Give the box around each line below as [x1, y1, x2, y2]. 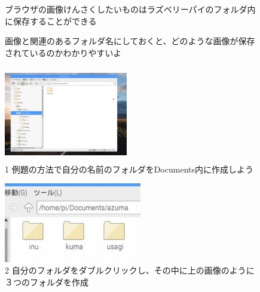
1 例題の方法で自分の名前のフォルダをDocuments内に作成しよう [5, 162, 253, 175]
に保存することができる [5, 14, 97, 27]
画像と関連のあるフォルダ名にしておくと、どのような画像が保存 [5, 35, 255, 47]
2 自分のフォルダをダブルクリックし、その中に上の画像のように [5, 264, 255, 276]
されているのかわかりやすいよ [5, 46, 122, 59]
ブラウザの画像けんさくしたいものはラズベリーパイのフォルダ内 [5, 3, 256, 15]
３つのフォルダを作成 [5, 276, 88, 288]
